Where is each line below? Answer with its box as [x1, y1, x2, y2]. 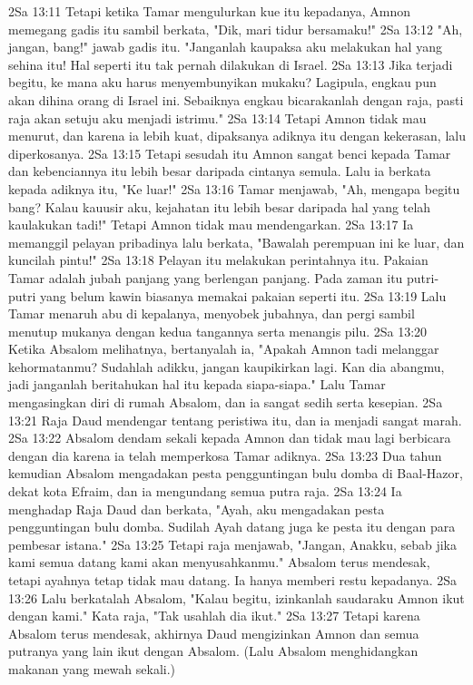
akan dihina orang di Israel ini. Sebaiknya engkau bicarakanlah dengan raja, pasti [8, 90, 464, 109]
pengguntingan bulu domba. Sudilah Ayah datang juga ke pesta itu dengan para [8, 517, 456, 536]
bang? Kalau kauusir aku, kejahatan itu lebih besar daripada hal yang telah [8, 197, 431, 216]
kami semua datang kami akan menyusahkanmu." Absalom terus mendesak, [8, 553, 430, 572]
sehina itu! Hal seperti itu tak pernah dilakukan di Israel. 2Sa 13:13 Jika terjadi [8, 54, 453, 73]
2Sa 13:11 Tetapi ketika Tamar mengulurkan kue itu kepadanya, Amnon [8, 2, 411, 20]
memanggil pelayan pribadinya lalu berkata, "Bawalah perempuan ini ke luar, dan [8, 232, 465, 251]
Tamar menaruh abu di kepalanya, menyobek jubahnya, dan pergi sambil [8, 304, 415, 323]
